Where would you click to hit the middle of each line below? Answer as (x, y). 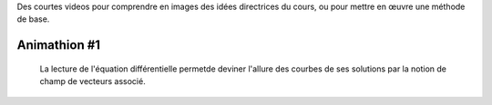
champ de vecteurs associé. (92, 81)
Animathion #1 (58, 45)
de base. (33, 19)
